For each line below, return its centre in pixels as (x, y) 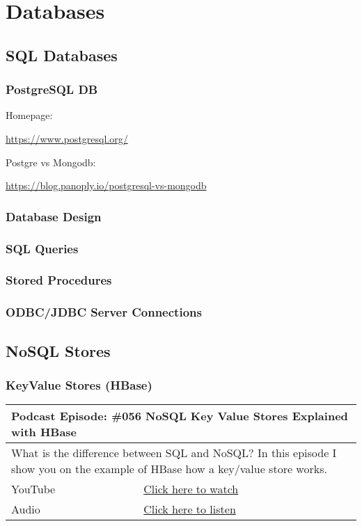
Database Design (54, 216)
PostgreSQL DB (52, 89)
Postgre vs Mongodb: (51, 162)
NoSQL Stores (58, 350)
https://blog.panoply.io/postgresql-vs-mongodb (106, 185)
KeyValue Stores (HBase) (79, 384)
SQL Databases (62, 55)
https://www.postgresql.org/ (67, 138)
